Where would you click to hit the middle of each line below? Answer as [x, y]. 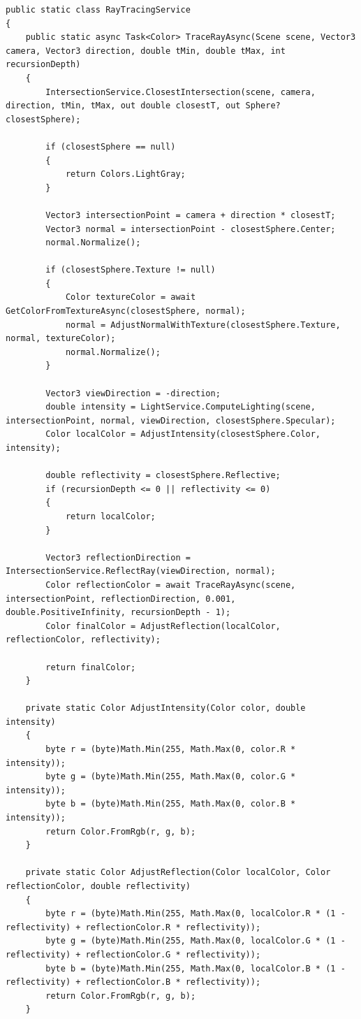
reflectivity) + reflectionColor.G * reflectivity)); [133, 954]
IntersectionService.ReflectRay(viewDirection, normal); [141, 571]
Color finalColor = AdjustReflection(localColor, [163, 626]
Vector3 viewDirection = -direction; [133, 393]
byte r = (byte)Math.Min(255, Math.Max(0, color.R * [171, 750]
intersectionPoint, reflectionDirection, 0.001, [121, 599]
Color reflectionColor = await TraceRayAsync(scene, [171, 585]
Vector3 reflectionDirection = [118, 557]
